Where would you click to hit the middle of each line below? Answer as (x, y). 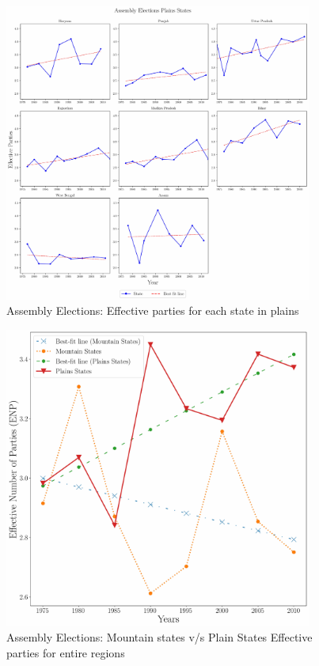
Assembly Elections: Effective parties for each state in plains (153, 310)
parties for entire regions (66, 653)
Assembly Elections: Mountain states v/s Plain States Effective (159, 637)
